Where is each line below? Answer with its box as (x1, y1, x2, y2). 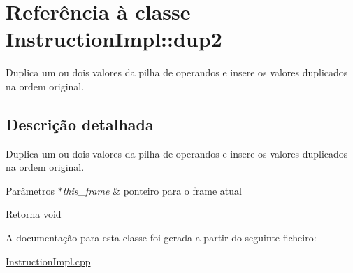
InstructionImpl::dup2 (6, 24, 222, 53)
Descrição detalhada (6, 113, 154, 134)
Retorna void (6, 206, 62, 221)
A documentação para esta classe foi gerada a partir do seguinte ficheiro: (6, 230, 317, 245)
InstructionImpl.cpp (6, 253, 91, 268)
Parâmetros (6, 183, 55, 197)
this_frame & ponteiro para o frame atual (62, 183, 242, 197)
